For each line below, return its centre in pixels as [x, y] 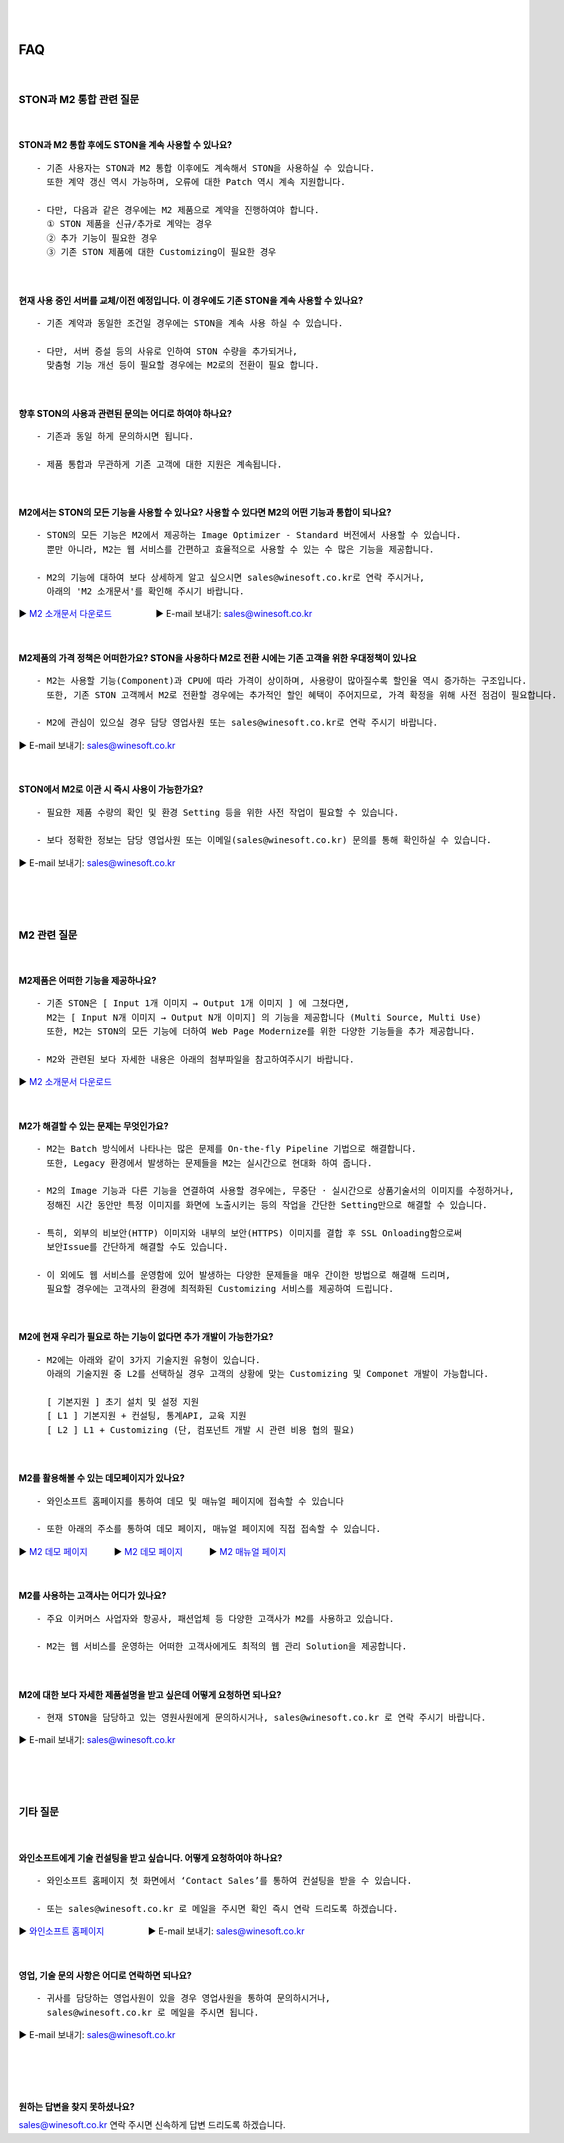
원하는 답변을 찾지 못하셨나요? [76, 2107]
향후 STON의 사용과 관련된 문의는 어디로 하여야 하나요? [125, 413]
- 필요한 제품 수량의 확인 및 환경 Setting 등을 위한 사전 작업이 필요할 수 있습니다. [218, 812]
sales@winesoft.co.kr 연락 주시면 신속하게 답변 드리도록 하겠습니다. [152, 2125]
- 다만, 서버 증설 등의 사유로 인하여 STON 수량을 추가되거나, [167, 351]
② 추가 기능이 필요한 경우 [102, 238]
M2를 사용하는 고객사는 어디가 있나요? [92, 1596]
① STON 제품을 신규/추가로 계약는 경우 [129, 224]
